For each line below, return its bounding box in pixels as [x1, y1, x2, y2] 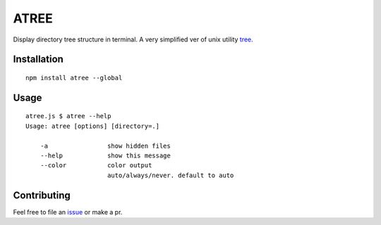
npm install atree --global [25, 74, 123, 82]
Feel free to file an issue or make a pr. [13, 207, 123, 216]
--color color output [40, 162, 152, 169]
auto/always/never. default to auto [107, 171, 234, 179]
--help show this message [40, 151, 171, 160]
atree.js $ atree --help [25, 112, 111, 120]
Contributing [13, 189, 71, 201]
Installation [13, 53, 64, 65]
